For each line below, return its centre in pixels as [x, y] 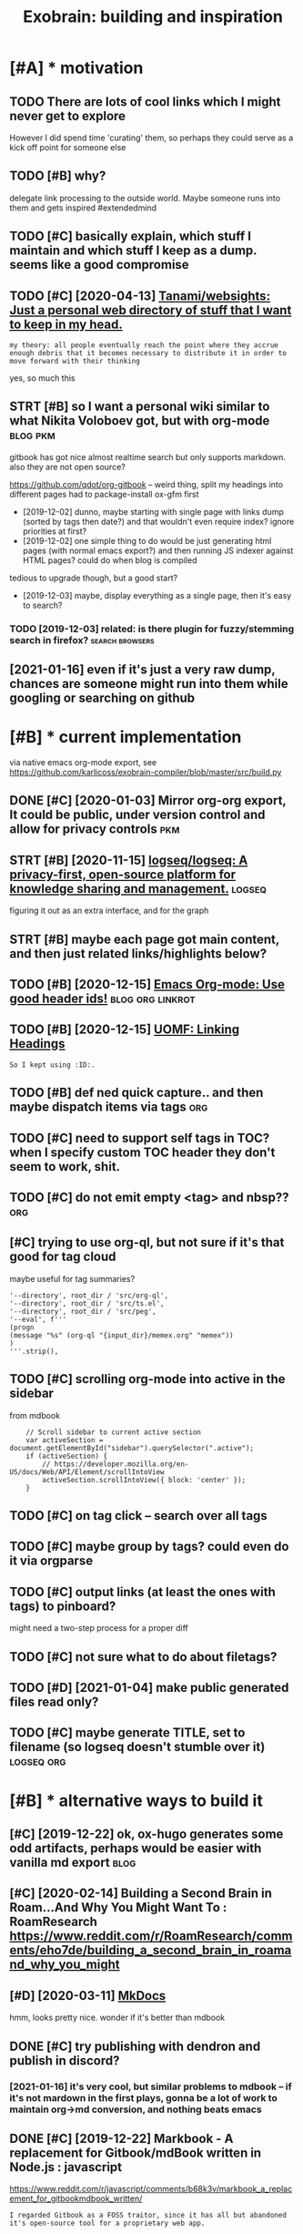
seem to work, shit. [65, 1167]
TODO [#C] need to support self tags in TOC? [140, 1137]
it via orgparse [51, 1561]
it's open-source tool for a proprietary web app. [107, 2224]
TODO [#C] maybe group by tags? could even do [149, 1547]
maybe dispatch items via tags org [109, 1107]
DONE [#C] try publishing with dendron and [135, 2046]
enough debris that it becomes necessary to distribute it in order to [148, 354]
